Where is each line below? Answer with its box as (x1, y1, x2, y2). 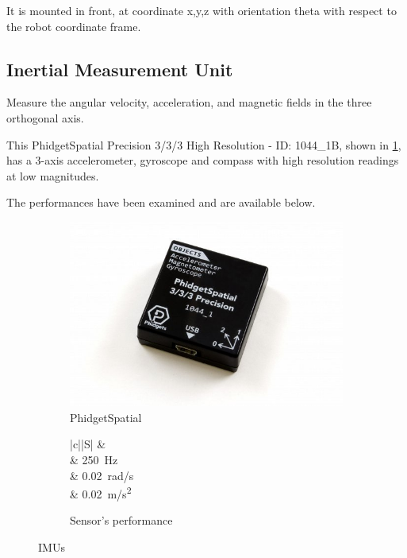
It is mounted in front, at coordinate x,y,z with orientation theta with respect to (6, 2, 397, 18)
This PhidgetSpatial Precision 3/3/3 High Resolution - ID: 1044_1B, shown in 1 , (6, 136, 401, 153)
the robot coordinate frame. (6, 17, 141, 34)
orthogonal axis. (6, 109, 84, 126)
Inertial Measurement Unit (6, 56, 233, 81)
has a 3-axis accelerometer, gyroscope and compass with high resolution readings (6, 152, 399, 169)
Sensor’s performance (70, 512, 173, 529)
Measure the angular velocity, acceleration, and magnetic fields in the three (6, 94, 372, 110)
